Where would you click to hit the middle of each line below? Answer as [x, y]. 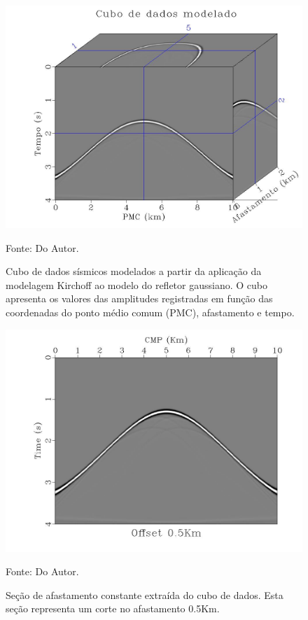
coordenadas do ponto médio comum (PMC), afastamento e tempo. [150, 312]
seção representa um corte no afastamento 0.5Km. [113, 608]
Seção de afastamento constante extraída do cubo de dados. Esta [145, 594]
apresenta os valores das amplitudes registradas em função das [139, 298]
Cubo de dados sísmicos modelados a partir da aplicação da [134, 271]
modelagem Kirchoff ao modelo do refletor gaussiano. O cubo [136, 284]
